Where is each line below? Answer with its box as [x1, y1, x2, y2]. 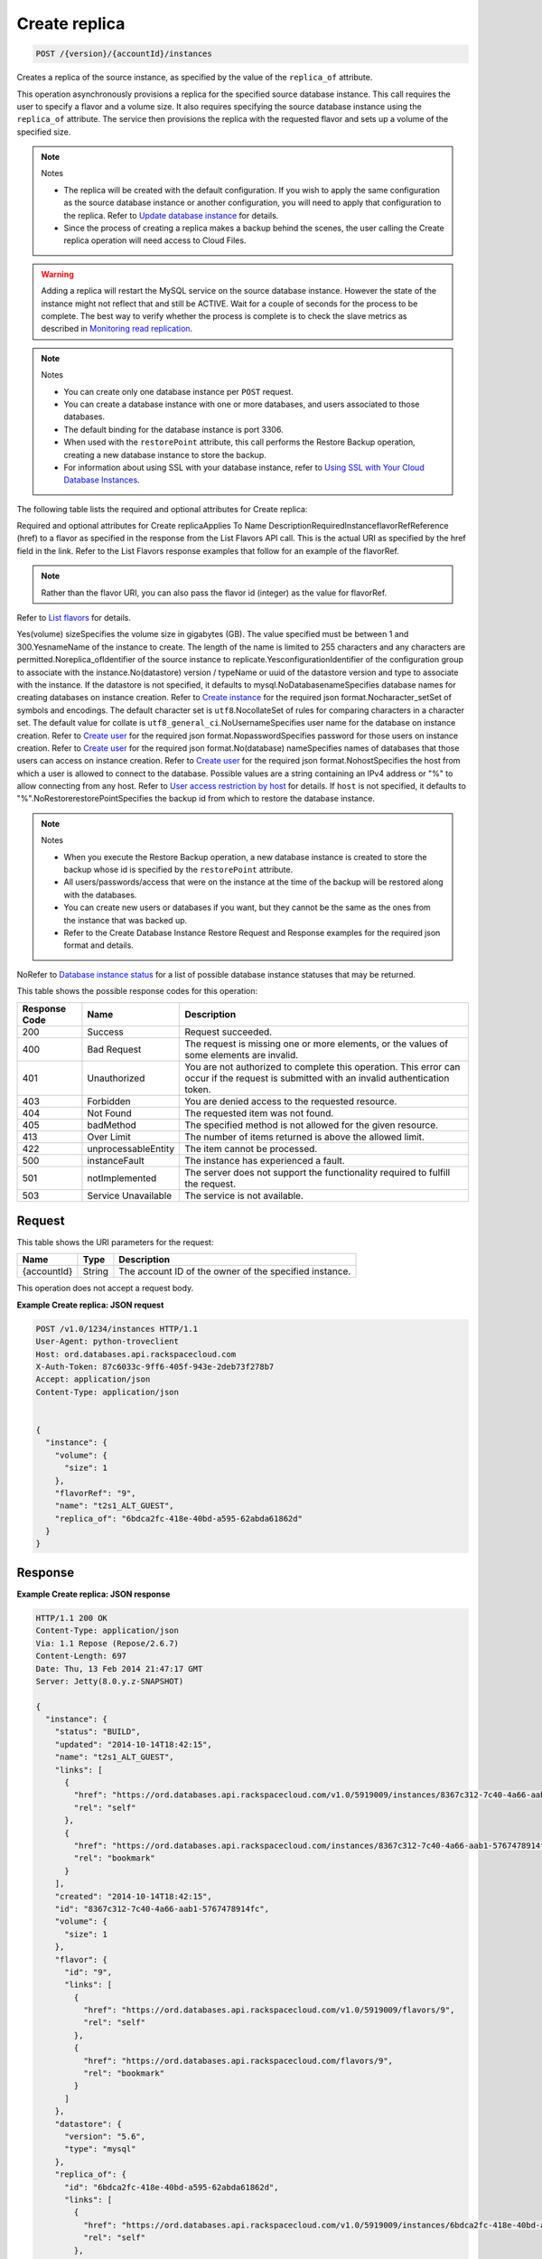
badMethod [87, 1119, 137, 1131]
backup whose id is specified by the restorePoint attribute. [63, 864, 294, 876]
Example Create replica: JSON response [16, 1589, 171, 1599]
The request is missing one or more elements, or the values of [184, 1037, 449, 1050]
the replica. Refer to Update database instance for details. [63, 210, 279, 220]
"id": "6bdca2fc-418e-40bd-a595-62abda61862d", [64, 2182, 279, 2192]
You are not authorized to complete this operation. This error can [184, 1060, 461, 1073]
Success [87, 1026, 124, 1038]
